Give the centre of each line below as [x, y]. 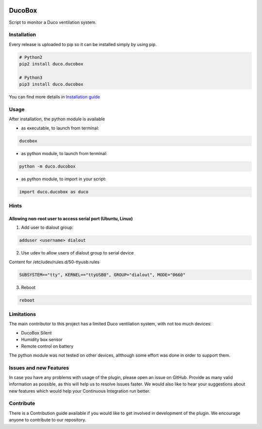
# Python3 [31, 77]
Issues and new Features [39, 367]
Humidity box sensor [42, 340]
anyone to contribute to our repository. [48, 420]
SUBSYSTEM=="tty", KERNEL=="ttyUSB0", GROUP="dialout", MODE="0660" [102, 275]
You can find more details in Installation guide [55, 97]
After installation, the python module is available [57, 119]
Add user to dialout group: [47, 227]
